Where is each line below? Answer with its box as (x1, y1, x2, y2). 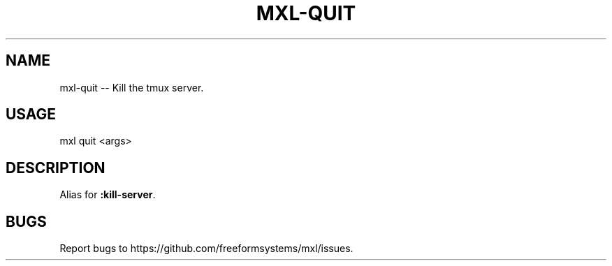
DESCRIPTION (6, 158, 105, 177)
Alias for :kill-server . (59, 189, 156, 201)
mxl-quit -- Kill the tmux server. (59, 81, 204, 94)
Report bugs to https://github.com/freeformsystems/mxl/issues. (59, 242, 354, 255)
